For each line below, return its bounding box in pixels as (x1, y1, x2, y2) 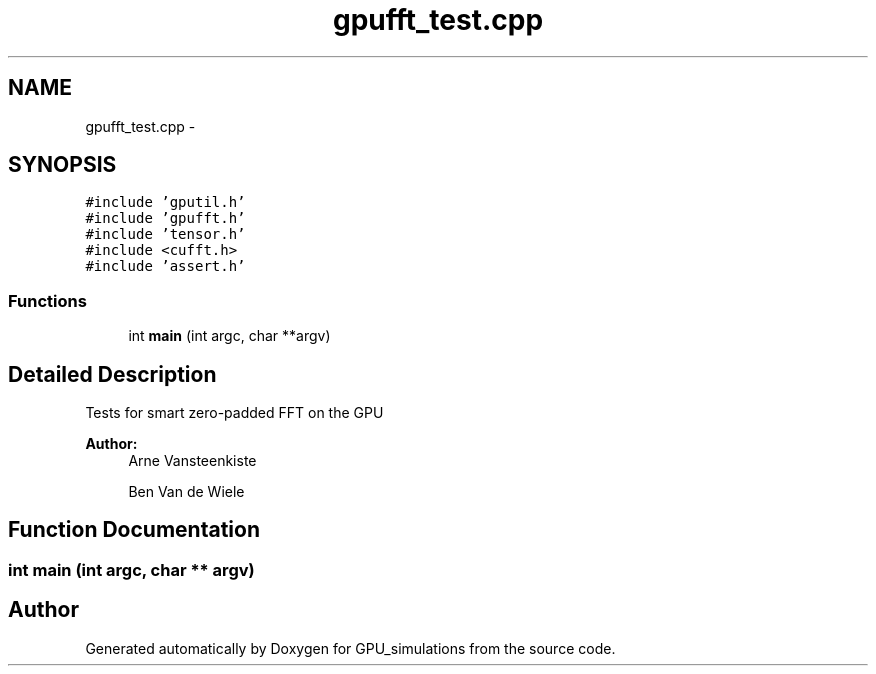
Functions (8, 290, 87, 311)
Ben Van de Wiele (128, 483, 245, 501)
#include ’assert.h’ (85, 258, 246, 275)
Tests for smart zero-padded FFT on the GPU (85, 404, 384, 422)
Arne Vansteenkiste (128, 452, 257, 470)
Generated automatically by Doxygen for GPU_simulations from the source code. (85, 639, 616, 657)
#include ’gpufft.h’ (85, 210, 246, 227)
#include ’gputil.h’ (85, 194, 246, 211)
